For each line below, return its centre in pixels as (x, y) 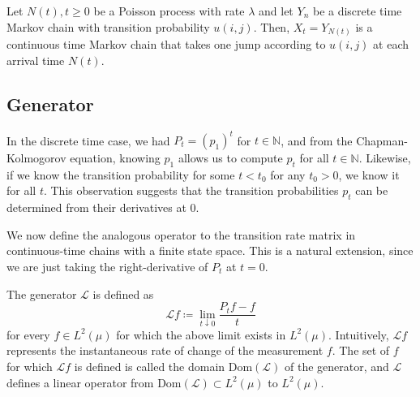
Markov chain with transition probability (108, 26)
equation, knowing (115, 158)
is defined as (123, 293)
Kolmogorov (36, 158)
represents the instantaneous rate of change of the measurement (165, 350)
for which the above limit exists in (201, 334)
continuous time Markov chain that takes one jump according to (166, 44)
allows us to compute (230, 158)
